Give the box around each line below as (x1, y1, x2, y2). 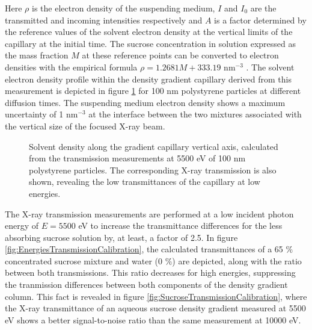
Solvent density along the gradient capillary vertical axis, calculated (29, 140, 278, 152)
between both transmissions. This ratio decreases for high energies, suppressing (5, 266, 296, 279)
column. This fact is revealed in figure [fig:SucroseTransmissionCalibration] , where (5, 290, 307, 302)
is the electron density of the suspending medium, (32, 2, 215, 14)
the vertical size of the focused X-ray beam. (5, 119, 165, 132)
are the (250, 2, 277, 14)
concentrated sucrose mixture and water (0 (5, 254, 163, 267)
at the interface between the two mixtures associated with (88, 108, 302, 120)
